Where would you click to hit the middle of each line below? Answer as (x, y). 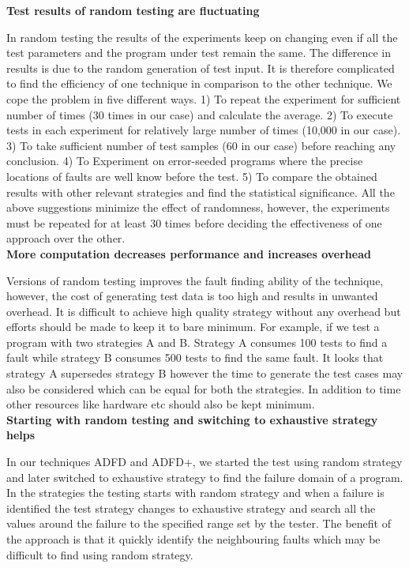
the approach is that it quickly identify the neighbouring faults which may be (193, 539)
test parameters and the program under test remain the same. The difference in (199, 53)
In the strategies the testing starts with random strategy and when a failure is (195, 493)
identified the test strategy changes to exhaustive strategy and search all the (191, 508)
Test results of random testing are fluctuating (133, 10)
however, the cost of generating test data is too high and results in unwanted (192, 296)
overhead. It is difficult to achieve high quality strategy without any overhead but (204, 311)
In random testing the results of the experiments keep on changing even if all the (202, 37)
